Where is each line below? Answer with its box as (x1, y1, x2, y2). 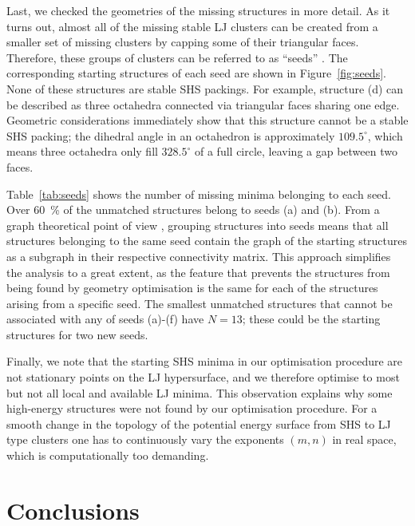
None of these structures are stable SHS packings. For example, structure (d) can (6, 80, 404, 97)
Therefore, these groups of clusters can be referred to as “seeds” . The (6, 49, 348, 65)
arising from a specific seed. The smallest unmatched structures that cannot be (6, 295, 393, 311)
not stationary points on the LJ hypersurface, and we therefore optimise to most (6, 369, 400, 386)
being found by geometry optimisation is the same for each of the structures (6, 279, 378, 296)
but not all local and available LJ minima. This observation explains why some (6, 384, 393, 401)
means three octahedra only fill (6, 143, 158, 160)
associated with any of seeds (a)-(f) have (6, 310, 204, 327)
